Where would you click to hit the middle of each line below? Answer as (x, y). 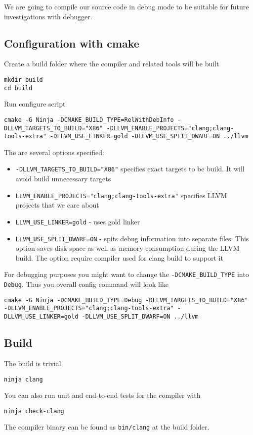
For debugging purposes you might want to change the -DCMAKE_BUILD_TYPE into (126, 274)
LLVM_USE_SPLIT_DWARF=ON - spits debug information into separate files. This (132, 238)
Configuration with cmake (72, 43)
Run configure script (35, 104)
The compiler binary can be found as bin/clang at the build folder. (107, 427)
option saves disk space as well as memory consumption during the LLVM (127, 248)
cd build (18, 88)
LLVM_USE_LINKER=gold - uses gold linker (78, 221)
